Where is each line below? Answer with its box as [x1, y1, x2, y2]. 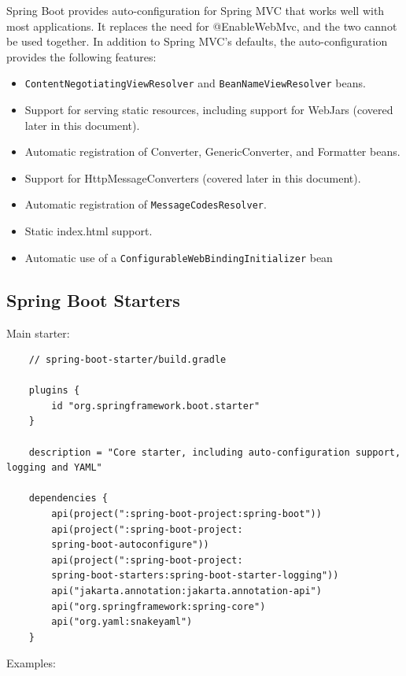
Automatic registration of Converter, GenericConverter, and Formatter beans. [24, 143, 400, 160]
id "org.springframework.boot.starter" [51, 400, 260, 412]
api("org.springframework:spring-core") [51, 600, 266, 612]
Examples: [6, 655, 56, 671]
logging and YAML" [6, 462, 102, 474]
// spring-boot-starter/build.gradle [28, 354, 227, 366]
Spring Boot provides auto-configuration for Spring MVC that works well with [6, 2, 385, 18]
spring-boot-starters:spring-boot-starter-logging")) [51, 570, 339, 582]
